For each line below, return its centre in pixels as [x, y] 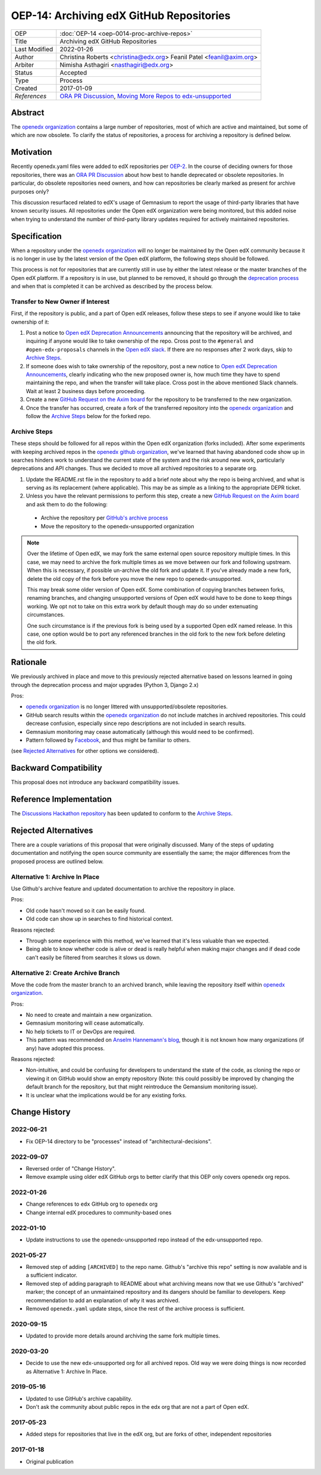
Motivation [32, 152]
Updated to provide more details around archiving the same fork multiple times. [123, 1336]
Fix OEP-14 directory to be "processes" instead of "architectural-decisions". [119, 1141]
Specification [36, 236]
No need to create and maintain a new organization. [89, 1015]
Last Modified [34, 49]
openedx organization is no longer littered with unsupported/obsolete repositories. [127, 707]
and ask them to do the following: [67, 504]
